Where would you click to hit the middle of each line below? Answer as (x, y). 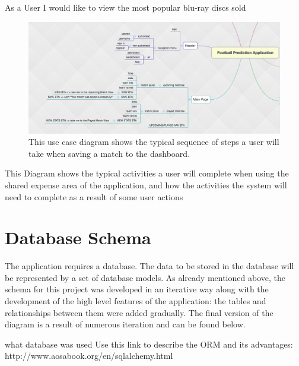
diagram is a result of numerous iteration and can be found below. (125, 324)
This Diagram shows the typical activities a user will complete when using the (147, 173)
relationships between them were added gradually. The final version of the (139, 312)
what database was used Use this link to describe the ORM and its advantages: (149, 344)
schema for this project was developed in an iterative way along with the (137, 289)
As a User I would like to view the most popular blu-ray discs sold (125, 7)
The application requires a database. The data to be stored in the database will (149, 266)
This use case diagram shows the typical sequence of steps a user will (154, 142)
